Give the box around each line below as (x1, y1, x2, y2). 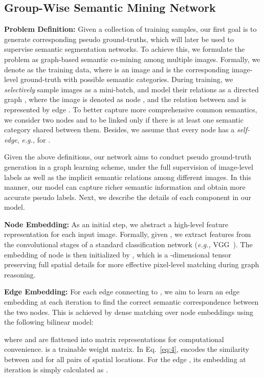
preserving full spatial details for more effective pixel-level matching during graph (4, 259, 259, 270)
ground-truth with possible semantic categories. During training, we (20, 74, 233, 85)
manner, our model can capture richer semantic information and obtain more (4, 182, 246, 192)
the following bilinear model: (4, 316, 94, 327)
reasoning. (4, 269, 36, 280)
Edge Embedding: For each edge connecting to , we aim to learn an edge (4, 286, 239, 297)
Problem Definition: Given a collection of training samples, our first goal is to (4, 24, 257, 34)
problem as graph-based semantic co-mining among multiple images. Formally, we (4, 53, 260, 64)
